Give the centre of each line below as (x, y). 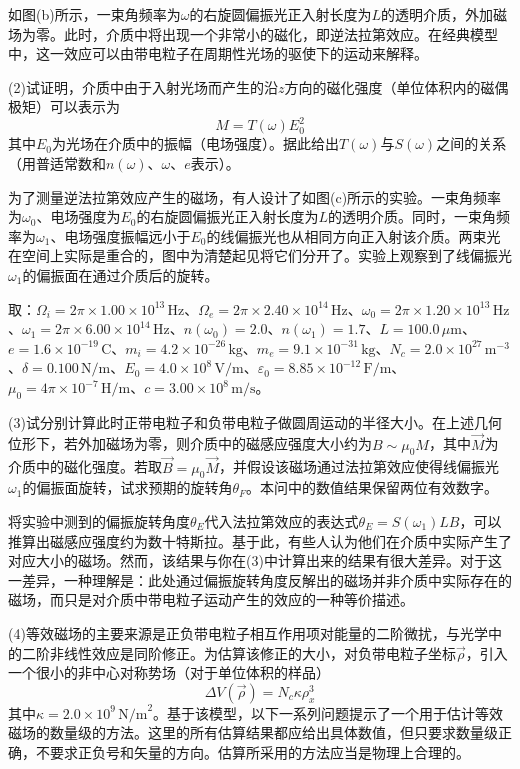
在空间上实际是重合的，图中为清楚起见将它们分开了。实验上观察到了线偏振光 (260, 255)
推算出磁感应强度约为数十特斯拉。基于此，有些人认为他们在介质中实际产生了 (260, 540)
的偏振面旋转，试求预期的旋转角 (127, 487)
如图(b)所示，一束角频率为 (94, 14)
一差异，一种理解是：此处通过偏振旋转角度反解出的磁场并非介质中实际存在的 (260, 579)
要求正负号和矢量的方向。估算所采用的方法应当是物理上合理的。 (259, 751)
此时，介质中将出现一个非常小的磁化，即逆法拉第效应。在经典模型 (280, 33)
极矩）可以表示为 (64, 106)
